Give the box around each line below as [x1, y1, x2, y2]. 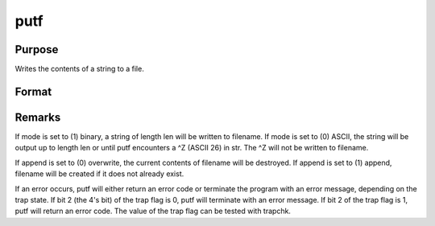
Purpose [14, 43, 59, 56]
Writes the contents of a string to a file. [14, 64, 144, 74]
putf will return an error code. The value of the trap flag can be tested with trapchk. [14, 206, 292, 216]
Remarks [14, 110, 61, 124]
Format [14, 84, 52, 98]
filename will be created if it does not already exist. [14, 169, 184, 179]
